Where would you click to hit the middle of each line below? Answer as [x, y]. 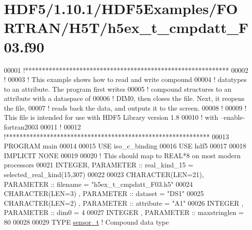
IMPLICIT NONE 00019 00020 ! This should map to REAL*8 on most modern [122, 155]
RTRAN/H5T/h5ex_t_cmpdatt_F [126, 27]
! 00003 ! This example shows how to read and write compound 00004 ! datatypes [126, 79]
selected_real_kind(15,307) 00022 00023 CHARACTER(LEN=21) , [104, 174]
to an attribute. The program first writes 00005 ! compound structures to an [118, 89]
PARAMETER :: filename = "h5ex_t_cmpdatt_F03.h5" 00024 [98, 184]
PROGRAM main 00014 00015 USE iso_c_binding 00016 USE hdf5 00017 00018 [125, 146]
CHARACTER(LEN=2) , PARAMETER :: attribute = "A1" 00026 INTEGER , [124, 203]
